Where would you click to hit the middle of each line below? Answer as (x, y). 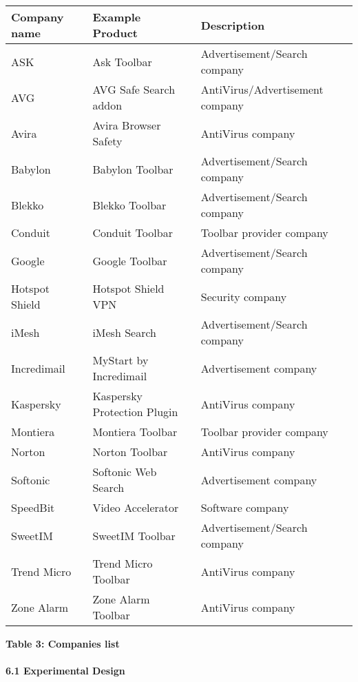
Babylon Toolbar (133, 169)
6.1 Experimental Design (65, 671)
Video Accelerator (136, 507)
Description (233, 25)
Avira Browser (127, 125)
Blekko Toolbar (129, 205)
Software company (245, 507)
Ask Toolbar (122, 61)
